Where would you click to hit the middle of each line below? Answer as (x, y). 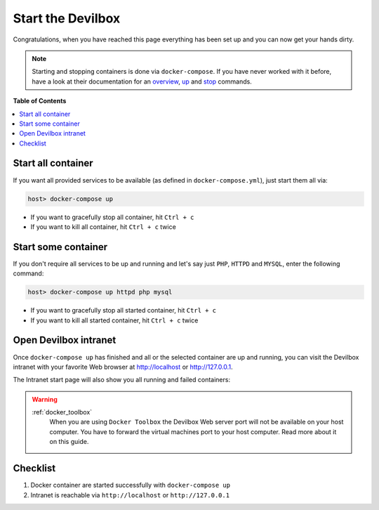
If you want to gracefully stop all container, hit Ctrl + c (112, 217)
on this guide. (69, 442)
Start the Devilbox (67, 18)
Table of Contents (40, 101)
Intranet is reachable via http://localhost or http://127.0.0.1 (130, 495)
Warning (45, 399)
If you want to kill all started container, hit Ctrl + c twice (114, 320)
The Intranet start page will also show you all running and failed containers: (122, 380)
